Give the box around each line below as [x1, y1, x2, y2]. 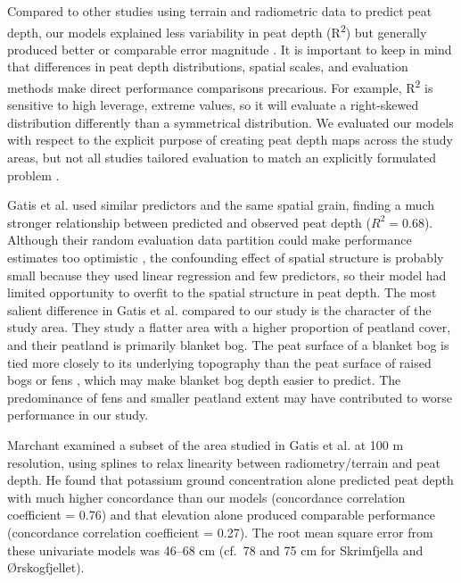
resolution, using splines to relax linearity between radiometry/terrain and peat [7, 453, 440, 471]
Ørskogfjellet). [7, 558, 85, 577]
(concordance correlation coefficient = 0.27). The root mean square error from [7, 522, 433, 541]
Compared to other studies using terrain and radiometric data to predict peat [7, 2, 432, 20]
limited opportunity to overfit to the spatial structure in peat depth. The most [7, 283, 437, 302]
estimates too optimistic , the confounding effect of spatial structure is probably [7, 248, 444, 267]
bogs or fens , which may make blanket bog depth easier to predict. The [7, 371, 401, 389]
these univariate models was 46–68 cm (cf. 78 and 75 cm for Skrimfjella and [7, 540, 424, 559]
